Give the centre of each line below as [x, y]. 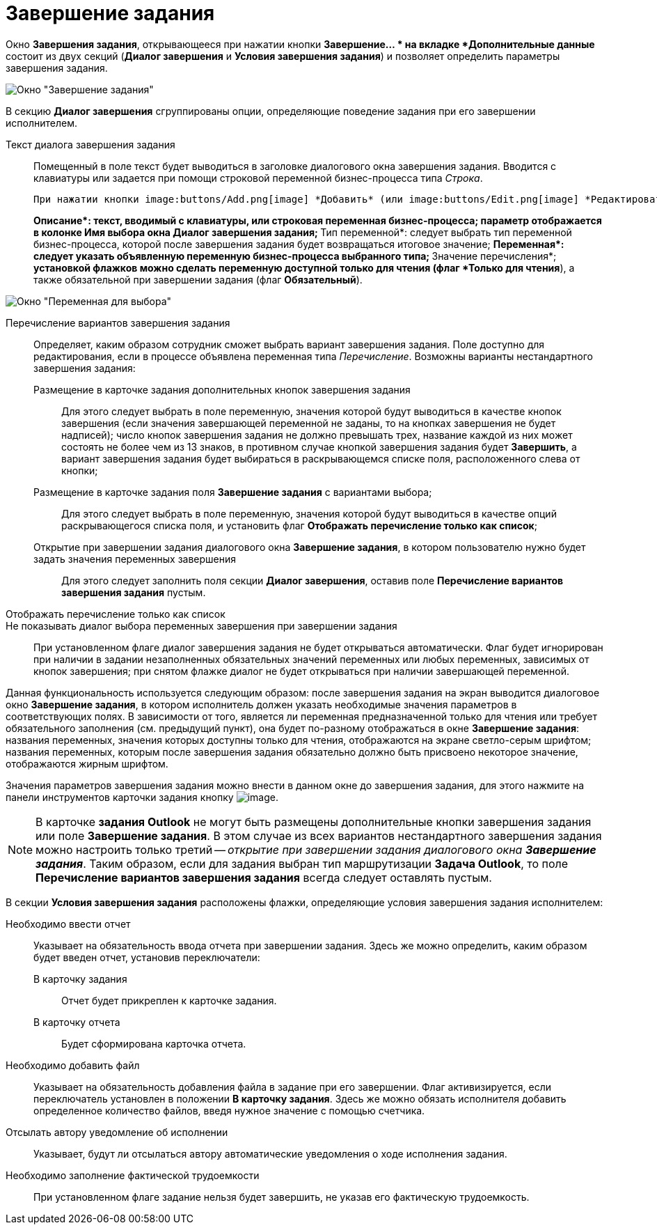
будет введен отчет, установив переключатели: [147, 957]
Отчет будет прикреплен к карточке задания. [169, 1000]
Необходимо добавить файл [73, 1065]
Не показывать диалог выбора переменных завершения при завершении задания [201, 625]
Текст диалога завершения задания [90, 144]
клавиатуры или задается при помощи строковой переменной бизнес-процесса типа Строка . [258, 178]
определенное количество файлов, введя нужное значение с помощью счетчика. [229, 1110]
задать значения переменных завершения [135, 559]
